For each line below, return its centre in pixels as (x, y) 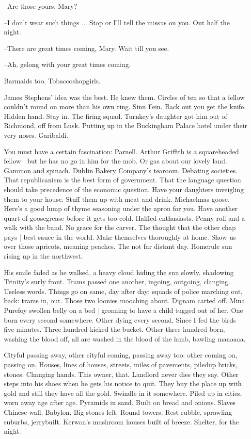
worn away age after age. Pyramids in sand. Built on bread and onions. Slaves (120, 402)
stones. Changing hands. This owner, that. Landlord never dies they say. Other (121, 374)
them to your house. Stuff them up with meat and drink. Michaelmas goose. (117, 199)
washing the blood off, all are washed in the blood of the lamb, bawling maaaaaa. (125, 338)
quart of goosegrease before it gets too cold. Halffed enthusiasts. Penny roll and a (125, 218)
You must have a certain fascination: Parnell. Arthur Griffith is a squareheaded (122, 151)
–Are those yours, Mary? (41, 6)
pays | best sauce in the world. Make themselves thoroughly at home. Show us (120, 236)
